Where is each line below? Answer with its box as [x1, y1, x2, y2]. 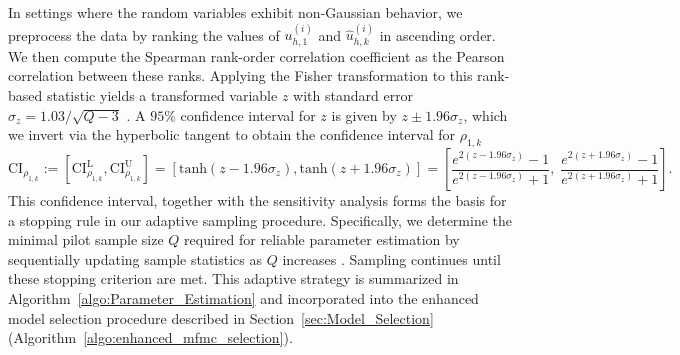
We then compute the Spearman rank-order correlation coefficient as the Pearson [8, 45, 505, 66]
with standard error [293, 85, 414, 106]
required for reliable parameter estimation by [184, 229, 460, 250]
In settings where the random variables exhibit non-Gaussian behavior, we [8, 2, 463, 22]
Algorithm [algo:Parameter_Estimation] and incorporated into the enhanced [8, 287, 479, 308]
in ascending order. [379, 24, 496, 45]
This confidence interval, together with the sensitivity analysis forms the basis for [8, 190, 507, 210]
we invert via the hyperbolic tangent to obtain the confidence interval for [8, 124, 456, 145]
